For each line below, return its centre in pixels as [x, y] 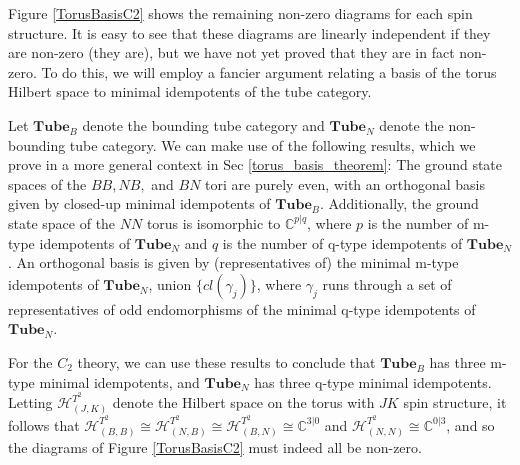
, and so [470, 424]
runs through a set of [387, 283]
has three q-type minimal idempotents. [373, 381]
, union [170, 283]
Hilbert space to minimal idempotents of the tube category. [190, 91]
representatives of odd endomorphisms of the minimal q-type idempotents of [242, 308]
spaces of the [47, 183]
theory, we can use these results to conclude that [226, 361]
